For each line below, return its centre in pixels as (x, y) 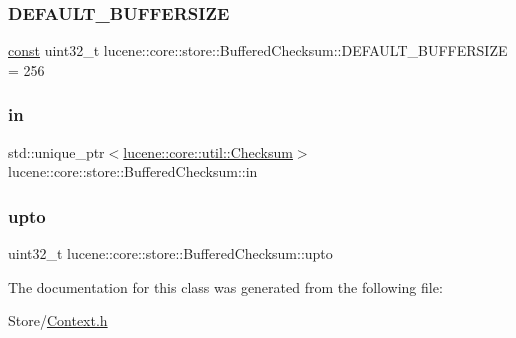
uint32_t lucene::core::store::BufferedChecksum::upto (170, 253)
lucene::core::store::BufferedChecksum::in (133, 171)
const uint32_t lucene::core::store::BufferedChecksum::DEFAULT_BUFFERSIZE (258, 50)
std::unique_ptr (56, 151)
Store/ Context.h (58, 320)
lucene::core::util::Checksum (208, 151)
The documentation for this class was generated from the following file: (225, 286)
